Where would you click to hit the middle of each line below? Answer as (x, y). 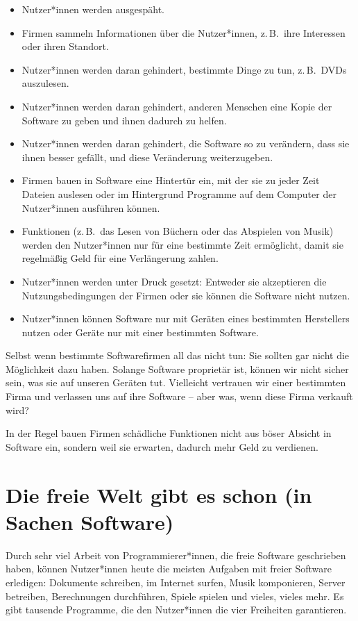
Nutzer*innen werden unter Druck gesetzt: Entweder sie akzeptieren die (174, 281)
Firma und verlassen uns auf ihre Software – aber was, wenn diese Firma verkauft (179, 396)
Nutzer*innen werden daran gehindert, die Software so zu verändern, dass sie (186, 143)
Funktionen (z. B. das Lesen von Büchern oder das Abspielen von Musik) (178, 231)
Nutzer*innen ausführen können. (91, 207)
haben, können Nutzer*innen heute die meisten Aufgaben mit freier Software (169, 569)
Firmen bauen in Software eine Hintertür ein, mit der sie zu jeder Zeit (171, 180)
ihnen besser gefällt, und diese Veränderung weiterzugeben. (147, 157)
